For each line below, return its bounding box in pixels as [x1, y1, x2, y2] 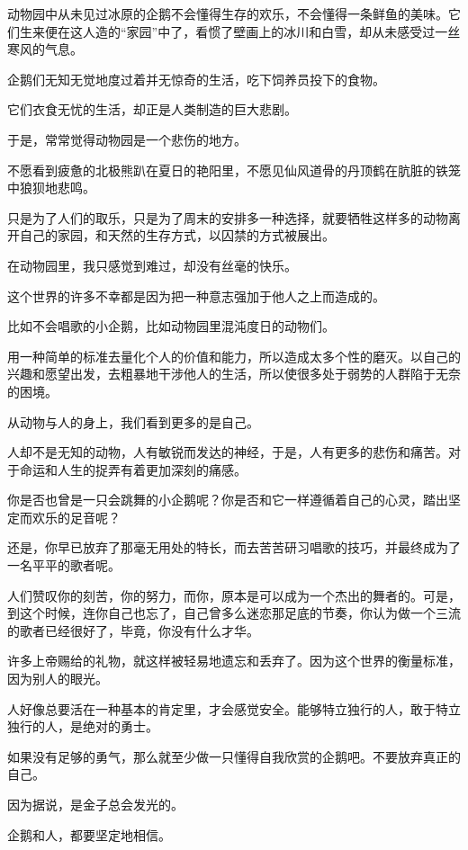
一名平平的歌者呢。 [7, 556, 121, 575]
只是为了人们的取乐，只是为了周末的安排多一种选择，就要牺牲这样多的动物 [7, 208, 448, 227]
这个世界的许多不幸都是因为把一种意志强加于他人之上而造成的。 [7, 286, 385, 305]
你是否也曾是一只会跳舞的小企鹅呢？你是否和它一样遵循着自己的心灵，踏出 [7, 490, 448, 509]
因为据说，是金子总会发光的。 [7, 795, 184, 813]
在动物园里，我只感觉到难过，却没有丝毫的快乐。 [7, 255, 297, 274]
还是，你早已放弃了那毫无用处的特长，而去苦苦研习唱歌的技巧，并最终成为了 [7, 538, 461, 557]
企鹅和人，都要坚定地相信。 [7, 825, 171, 844]
